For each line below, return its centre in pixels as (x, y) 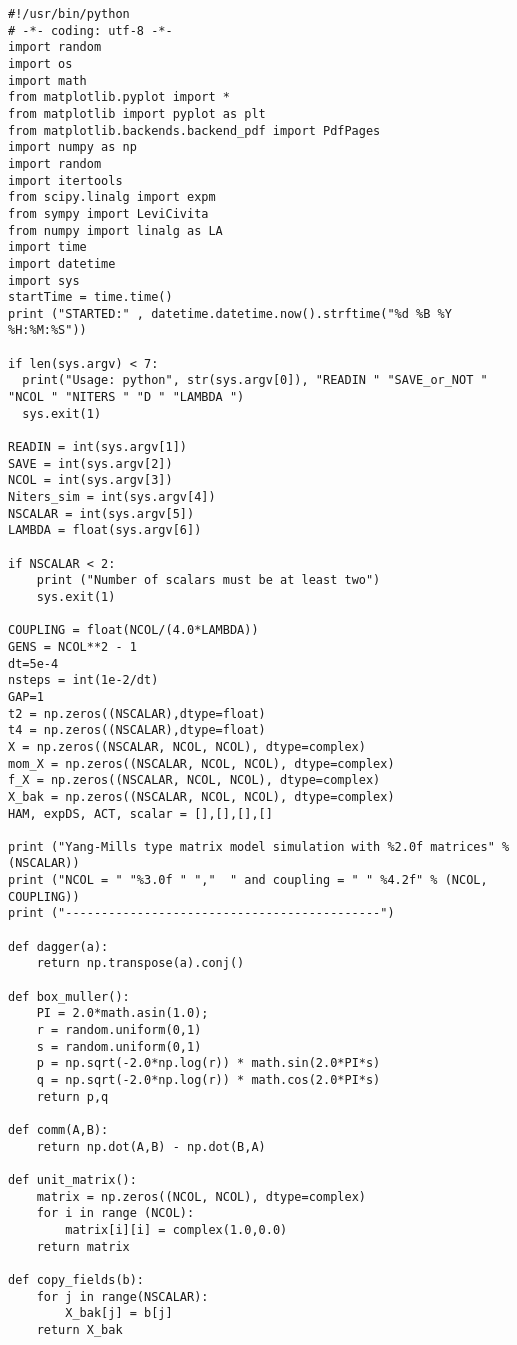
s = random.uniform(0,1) (119, 1046)
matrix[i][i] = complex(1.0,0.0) (176, 1229)
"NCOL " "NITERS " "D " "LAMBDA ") (126, 397)
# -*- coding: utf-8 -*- (90, 30)
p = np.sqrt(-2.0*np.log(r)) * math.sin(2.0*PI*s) (208, 1063)
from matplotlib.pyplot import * (119, 97)
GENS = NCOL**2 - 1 (72, 646)
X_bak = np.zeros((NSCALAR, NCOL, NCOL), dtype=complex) (201, 796)
